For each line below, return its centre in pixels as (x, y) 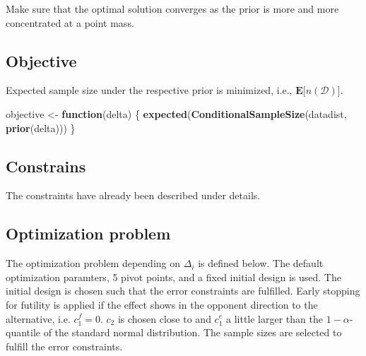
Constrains (46, 166)
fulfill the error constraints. (64, 346)
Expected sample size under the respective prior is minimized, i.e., (149, 90)
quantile (23, 332)
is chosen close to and (164, 318)
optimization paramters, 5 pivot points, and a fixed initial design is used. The (173, 277)
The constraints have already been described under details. (133, 195)
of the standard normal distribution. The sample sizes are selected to (193, 332)
